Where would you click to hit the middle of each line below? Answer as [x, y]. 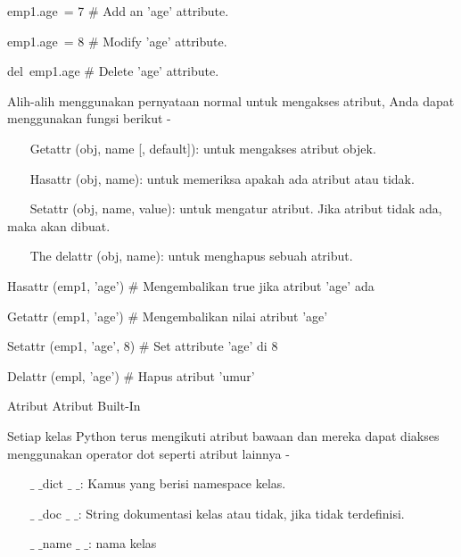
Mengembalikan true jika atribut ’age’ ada [259, 285]
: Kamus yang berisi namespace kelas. [183, 483]
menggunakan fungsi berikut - [89, 118]
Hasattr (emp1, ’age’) [66, 285]
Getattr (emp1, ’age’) [66, 316]
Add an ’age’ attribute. [166, 11]
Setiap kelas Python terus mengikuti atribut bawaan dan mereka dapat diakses [223, 435]
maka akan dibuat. [59, 225]
